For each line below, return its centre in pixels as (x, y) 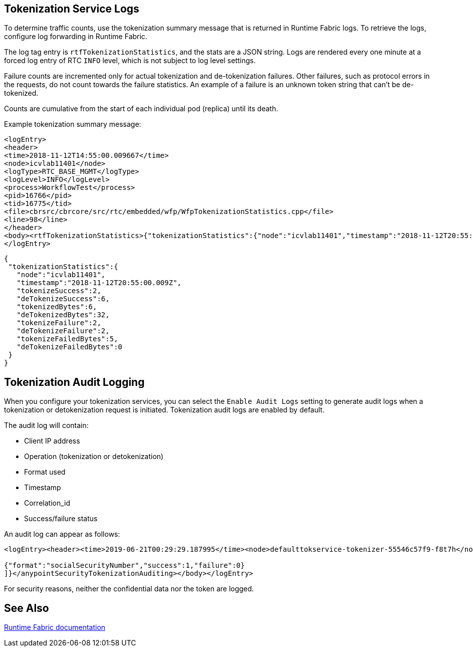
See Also (27, 608)
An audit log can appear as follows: (62, 534)
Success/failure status (61, 519)
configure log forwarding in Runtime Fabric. (76, 37)
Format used (45, 472)
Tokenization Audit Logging (74, 382)
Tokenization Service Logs (72, 9)
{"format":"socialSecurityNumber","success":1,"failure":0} (125, 566)
